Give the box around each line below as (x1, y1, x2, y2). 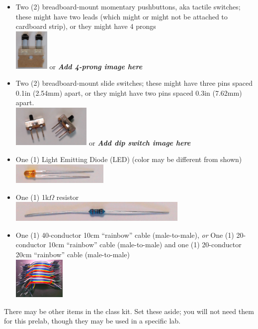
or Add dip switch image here (89, 137, 191, 148)
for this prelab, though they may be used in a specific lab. (4, 316, 180, 326)
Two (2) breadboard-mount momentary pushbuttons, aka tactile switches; (15, 1, 241, 11)
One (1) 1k (15, 191, 49, 202)
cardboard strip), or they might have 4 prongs (15, 21, 156, 31)
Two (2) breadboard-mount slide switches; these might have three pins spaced (15, 77, 253, 88)
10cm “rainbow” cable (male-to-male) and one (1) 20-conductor (48, 239, 242, 250)
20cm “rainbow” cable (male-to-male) (15, 249, 130, 260)
